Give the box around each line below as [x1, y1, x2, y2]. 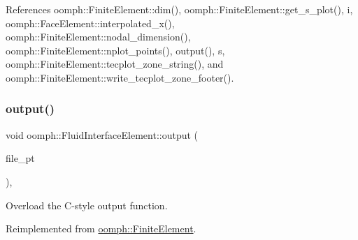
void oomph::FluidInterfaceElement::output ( [6, 127, 199, 142]
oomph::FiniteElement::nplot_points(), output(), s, [6, 43, 225, 57]
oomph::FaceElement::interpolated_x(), [6, 15, 175, 30]
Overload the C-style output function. [6, 197, 168, 212]
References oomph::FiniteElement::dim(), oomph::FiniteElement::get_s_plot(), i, [6, 2, 353, 16]
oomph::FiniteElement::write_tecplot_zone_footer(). [6, 70, 234, 84]
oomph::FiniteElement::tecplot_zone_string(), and [6, 57, 224, 71]
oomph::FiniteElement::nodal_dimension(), [6, 29, 191, 44]
